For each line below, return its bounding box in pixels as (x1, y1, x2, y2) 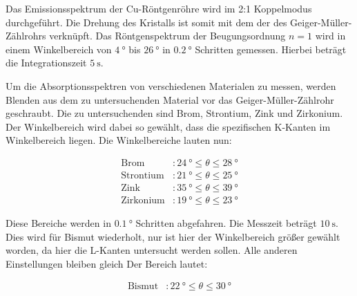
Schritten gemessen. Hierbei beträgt (195, 41, 347, 56)
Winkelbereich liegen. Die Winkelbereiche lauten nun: (6, 133, 232, 147)
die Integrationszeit (6, 55, 87, 70)
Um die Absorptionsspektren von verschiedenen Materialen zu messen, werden (6, 78, 336, 93)
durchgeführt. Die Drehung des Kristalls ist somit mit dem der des (6, 15, 287, 29)
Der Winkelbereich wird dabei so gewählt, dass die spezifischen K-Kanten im (6, 119, 331, 133)
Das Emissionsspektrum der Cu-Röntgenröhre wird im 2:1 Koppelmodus (6, 1, 312, 15)
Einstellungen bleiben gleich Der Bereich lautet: (6, 256, 208, 270)
